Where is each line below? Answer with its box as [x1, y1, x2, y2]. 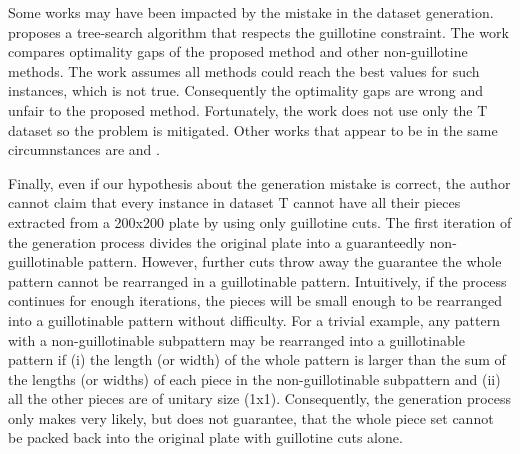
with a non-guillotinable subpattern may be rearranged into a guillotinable [8, 329, 465, 350]
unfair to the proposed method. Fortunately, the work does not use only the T [8, 99, 488, 120]
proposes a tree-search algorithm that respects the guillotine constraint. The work [8, 21, 509, 42]
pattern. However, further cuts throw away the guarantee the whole [88, 251, 502, 272]
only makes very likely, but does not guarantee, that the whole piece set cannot [8, 407, 494, 428]
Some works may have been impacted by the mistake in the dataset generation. [8, 2, 494, 22]
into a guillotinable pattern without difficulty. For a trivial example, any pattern [8, 309, 500, 330]
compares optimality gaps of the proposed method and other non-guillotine [8, 41, 468, 62]
